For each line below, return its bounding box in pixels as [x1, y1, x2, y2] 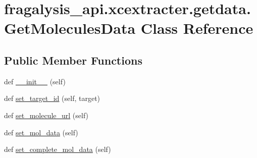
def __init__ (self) [4, 76, 66, 86]
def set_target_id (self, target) [4, 93, 100, 103]
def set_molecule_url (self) [4, 110, 89, 120]
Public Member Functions [4, 52, 142, 68]
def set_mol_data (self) [4, 127, 78, 137]
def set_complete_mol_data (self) [4, 144, 111, 154]
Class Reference [140, 18, 253, 38]
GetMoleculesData [4, 18, 136, 38]
